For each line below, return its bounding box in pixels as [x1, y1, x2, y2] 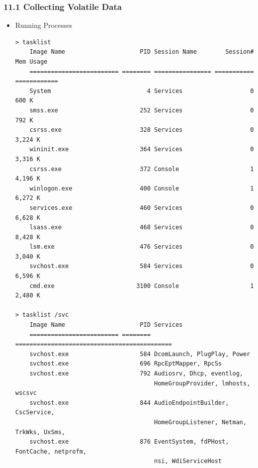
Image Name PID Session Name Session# [29, 48, 254, 56]
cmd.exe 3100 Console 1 [29, 282, 254, 289]
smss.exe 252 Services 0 [29, 106, 254, 114]
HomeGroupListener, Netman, [154, 418, 247, 426]
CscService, [15, 409, 55, 416]
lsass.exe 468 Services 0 [29, 224, 254, 231]
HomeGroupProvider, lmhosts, [154, 379, 251, 387]
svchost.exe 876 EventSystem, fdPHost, [29, 438, 229, 446]
